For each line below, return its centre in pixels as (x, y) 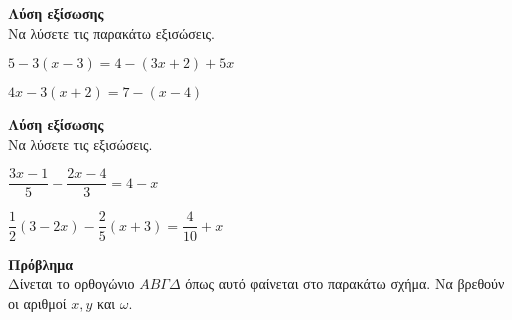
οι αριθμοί (37, 302)
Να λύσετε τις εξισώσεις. (80, 143)
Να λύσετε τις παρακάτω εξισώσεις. (111, 32)
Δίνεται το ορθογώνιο (71, 283)
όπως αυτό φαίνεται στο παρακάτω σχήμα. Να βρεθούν (345, 283)
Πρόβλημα (41, 263)
